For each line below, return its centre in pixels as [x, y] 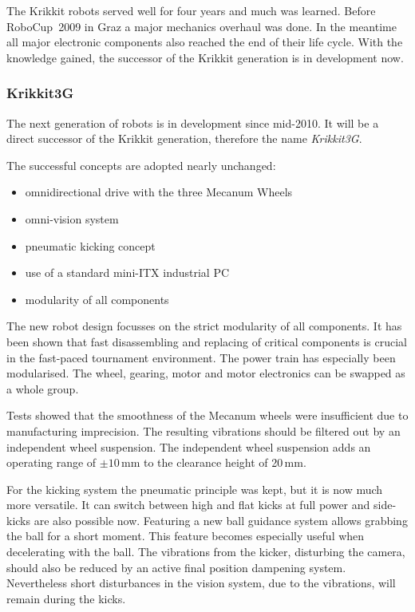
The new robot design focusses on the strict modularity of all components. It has [204, 326]
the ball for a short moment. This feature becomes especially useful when [186, 536]
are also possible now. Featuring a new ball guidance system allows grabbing [221, 520]
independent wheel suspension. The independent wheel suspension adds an [189, 446]
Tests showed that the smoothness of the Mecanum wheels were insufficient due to [207, 415]
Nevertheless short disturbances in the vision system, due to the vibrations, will [201, 583]
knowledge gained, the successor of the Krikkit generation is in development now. [205, 57]
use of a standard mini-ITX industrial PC [127, 272]
